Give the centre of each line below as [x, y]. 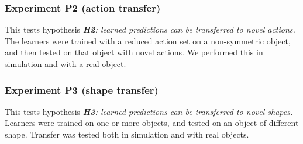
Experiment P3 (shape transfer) [82, 89]
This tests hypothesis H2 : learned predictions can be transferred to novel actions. [150, 29]
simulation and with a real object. [66, 64]
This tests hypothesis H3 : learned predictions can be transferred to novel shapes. [149, 111]
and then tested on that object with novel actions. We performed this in [134, 52]
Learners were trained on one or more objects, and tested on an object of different [152, 123]
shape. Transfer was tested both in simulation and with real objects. [127, 134]
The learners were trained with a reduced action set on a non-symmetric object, [148, 41]
